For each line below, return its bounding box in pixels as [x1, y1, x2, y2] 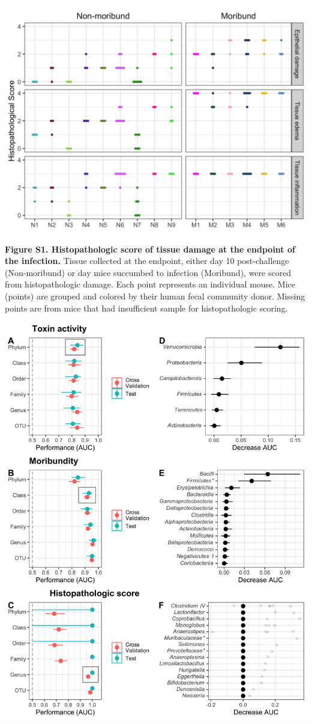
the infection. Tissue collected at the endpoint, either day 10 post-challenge [5, 254, 289, 267]
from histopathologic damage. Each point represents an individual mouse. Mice [5, 278, 296, 290]
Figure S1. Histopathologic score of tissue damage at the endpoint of [5, 242, 295, 255]
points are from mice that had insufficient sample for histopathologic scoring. [5, 301, 288, 314]
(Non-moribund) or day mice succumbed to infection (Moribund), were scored [5, 266, 292, 278]
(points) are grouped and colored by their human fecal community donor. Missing [5, 289, 305, 302]
